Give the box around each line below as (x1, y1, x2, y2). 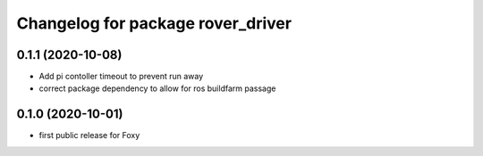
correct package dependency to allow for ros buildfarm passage (38, 83, 276, 94)
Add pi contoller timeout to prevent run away (38, 71, 204, 82)
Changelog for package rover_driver (16, 13, 292, 33)
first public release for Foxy (38, 130, 140, 141)
